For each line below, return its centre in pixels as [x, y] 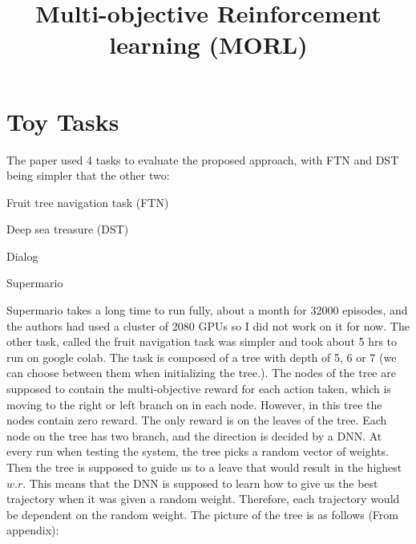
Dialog [22, 256]
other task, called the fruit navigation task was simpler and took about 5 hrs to [202, 341]
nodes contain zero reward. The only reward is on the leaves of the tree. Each [197, 420]
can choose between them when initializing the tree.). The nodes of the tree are [201, 373]
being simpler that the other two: [88, 175]
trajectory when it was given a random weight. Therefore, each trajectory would [203, 499]
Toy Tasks [63, 121]
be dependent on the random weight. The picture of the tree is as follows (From [203, 514]
